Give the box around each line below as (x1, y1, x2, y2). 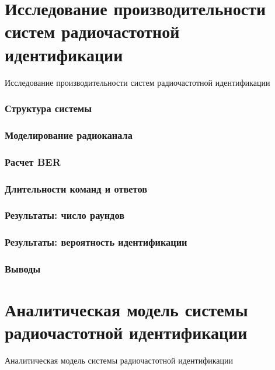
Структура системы (5, 101, 92, 116)
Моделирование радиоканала (5, 127, 133, 142)
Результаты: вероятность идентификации (5, 235, 187, 249)
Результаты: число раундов (5, 208, 125, 222)
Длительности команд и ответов (5, 181, 148, 196)
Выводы (5, 261, 41, 276)
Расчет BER (5, 154, 61, 169)
